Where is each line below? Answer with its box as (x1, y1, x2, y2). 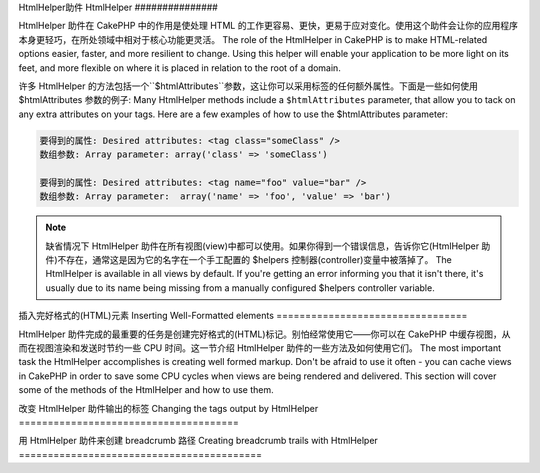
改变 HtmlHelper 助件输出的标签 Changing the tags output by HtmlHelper (18, 402, 319, 414)
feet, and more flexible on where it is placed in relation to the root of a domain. (18, 61, 342, 74)
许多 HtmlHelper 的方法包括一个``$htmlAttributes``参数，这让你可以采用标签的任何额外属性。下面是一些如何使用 (18, 80, 479, 92)
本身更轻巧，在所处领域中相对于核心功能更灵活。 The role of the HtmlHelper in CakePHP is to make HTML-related (18, 33, 488, 45)
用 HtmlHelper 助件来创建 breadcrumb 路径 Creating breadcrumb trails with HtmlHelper (18, 435, 379, 447)
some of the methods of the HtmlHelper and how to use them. (18, 384, 274, 396)
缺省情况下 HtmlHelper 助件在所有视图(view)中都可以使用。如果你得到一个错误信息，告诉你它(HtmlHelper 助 (45, 240, 491, 252)
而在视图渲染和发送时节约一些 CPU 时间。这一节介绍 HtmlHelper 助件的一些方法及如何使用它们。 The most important (18, 342, 502, 354)
